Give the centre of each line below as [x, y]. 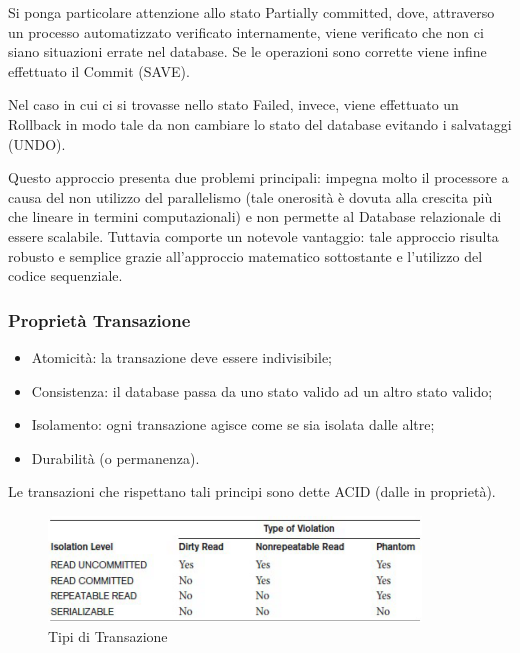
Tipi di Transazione [108, 635]
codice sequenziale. [65, 275]
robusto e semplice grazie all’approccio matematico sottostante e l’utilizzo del [245, 255]
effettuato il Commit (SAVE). [99, 70]
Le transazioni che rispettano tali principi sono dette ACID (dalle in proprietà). [252, 491]
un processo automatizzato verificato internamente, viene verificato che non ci [246, 31]
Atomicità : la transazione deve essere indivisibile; [182, 356]
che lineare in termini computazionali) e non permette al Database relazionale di [255, 216]
